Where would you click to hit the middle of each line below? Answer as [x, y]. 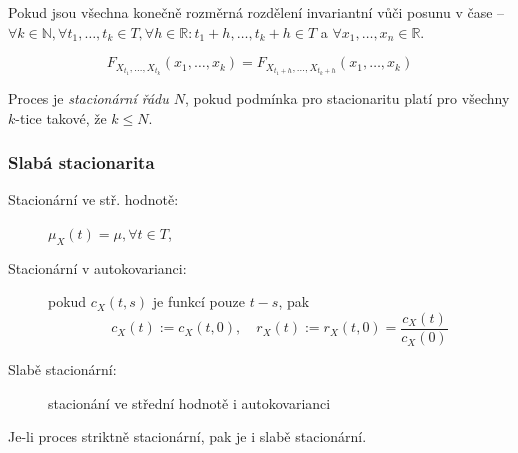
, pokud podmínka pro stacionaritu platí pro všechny [347, 98]
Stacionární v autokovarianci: [97, 267]
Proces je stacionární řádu [88, 98]
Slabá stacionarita [81, 162]
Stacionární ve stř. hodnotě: [93, 199]
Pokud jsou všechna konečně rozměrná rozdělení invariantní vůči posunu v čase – [256, 12]
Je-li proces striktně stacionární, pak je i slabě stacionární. [187, 436]
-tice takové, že [61, 117]
